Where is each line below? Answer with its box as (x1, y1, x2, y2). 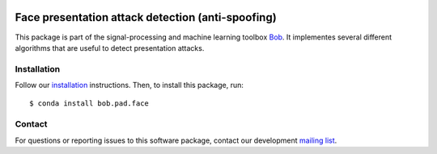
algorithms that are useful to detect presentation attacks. (15, 43, 205, 52)
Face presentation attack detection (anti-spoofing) (15, 10, 277, 24)
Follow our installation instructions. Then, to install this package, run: (15, 81, 244, 90)
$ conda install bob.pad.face (29, 99, 150, 108)
